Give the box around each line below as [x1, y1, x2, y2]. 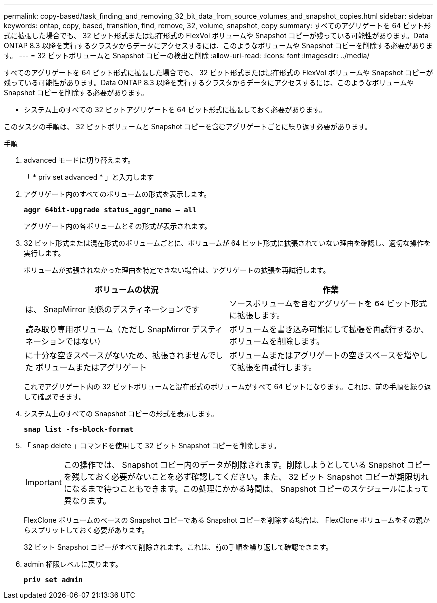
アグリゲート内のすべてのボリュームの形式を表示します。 [24, 190, 211, 198]
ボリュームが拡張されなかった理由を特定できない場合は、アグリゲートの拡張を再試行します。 [24, 266, 330, 274]
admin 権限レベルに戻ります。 [24, 560, 122, 568]
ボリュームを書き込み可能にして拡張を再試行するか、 [229, 324, 429, 334]
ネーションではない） [25, 336, 105, 346]
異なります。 [63, 496, 111, 506]
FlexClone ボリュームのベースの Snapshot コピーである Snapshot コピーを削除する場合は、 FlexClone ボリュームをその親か [24, 516, 430, 524]
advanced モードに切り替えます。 [24, 156, 135, 164]
